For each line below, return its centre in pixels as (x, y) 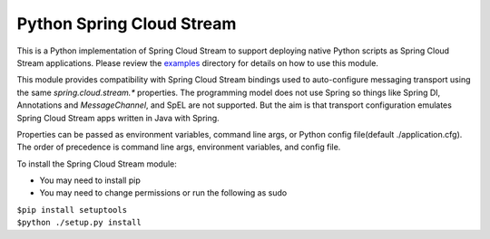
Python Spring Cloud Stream (127, 24)
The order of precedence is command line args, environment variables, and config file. (179, 147)
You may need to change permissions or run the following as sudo (163, 193)
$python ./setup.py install (79, 223)
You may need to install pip (90, 180)
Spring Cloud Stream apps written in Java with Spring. (118, 118)
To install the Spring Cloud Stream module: (97, 164)
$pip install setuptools (72, 210)
